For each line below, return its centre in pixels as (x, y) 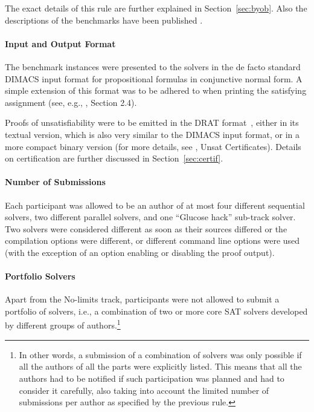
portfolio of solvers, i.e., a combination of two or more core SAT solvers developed (156, 311)
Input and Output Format (60, 43)
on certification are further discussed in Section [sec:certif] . (114, 158)
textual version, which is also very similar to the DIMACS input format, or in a (152, 134)
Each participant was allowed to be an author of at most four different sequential (155, 205)
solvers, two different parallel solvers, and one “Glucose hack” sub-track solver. (150, 217)
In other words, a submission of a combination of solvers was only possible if (160, 354)
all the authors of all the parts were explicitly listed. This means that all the (160, 366)
